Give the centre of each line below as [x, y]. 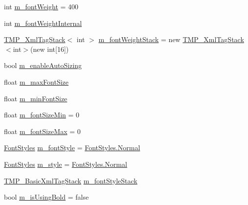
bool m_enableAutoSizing [43, 65]
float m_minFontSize [36, 98]
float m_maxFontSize [36, 81]
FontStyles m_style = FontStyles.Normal [66, 164]
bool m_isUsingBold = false [46, 197]
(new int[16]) [50, 49]
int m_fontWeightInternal [43, 23]
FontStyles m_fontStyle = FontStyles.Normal [72, 148]
